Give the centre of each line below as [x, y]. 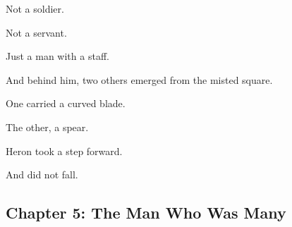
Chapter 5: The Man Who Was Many [146, 213]
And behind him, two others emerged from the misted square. [139, 79]
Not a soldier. [35, 8]
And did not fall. [42, 174]
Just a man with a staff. [57, 56]
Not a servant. [36, 32]
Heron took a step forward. [64, 151]
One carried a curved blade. [66, 103]
